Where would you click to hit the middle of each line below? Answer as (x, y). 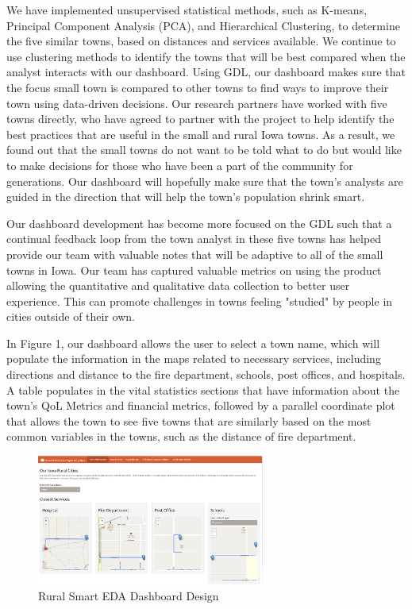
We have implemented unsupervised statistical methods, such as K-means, (187, 10)
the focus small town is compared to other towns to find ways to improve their (198, 87)
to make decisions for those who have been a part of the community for (180, 165)
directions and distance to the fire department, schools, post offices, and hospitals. (206, 374)
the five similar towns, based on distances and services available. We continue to (201, 41)
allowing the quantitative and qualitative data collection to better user (178, 285)
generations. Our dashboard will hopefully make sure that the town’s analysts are (205, 181)
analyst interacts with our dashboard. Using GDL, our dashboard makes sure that (206, 72)
